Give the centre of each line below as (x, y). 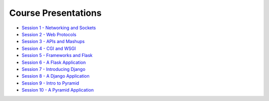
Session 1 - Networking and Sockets (59, 28)
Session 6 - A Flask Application (54, 62)
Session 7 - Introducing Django (54, 69)
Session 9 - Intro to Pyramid (50, 83)
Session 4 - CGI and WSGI (49, 48)
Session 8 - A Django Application (56, 76)
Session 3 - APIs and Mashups (53, 42)
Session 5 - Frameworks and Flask (57, 55)
